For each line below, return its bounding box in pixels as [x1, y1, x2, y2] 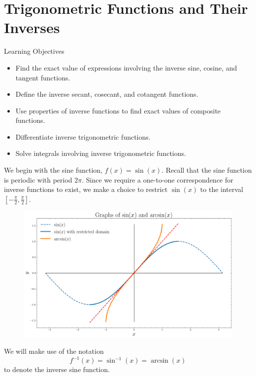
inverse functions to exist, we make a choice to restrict [4, 184, 168, 194]
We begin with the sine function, [4, 165, 102, 175]
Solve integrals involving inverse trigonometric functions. [15, 148, 186, 158]
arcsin [151, 357, 169, 365]
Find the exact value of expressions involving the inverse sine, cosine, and [15, 62, 237, 73]
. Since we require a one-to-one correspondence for [82, 174, 233, 185]
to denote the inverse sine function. [4, 364, 110, 375]
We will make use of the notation [4, 346, 104, 356]
